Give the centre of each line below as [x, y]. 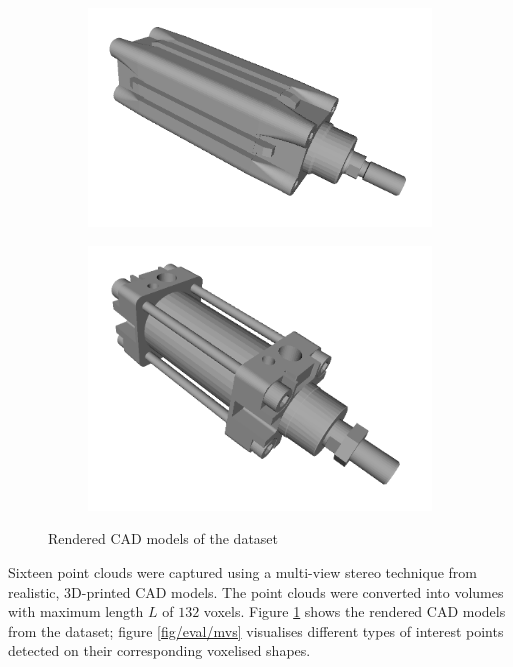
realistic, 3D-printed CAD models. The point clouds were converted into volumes [256, 591]
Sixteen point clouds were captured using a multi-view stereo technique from [242, 572]
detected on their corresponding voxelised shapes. [159, 650]
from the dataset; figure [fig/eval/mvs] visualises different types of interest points [256, 630]
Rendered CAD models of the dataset [163, 538]
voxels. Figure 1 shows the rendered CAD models [354, 611]
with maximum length [76, 611]
